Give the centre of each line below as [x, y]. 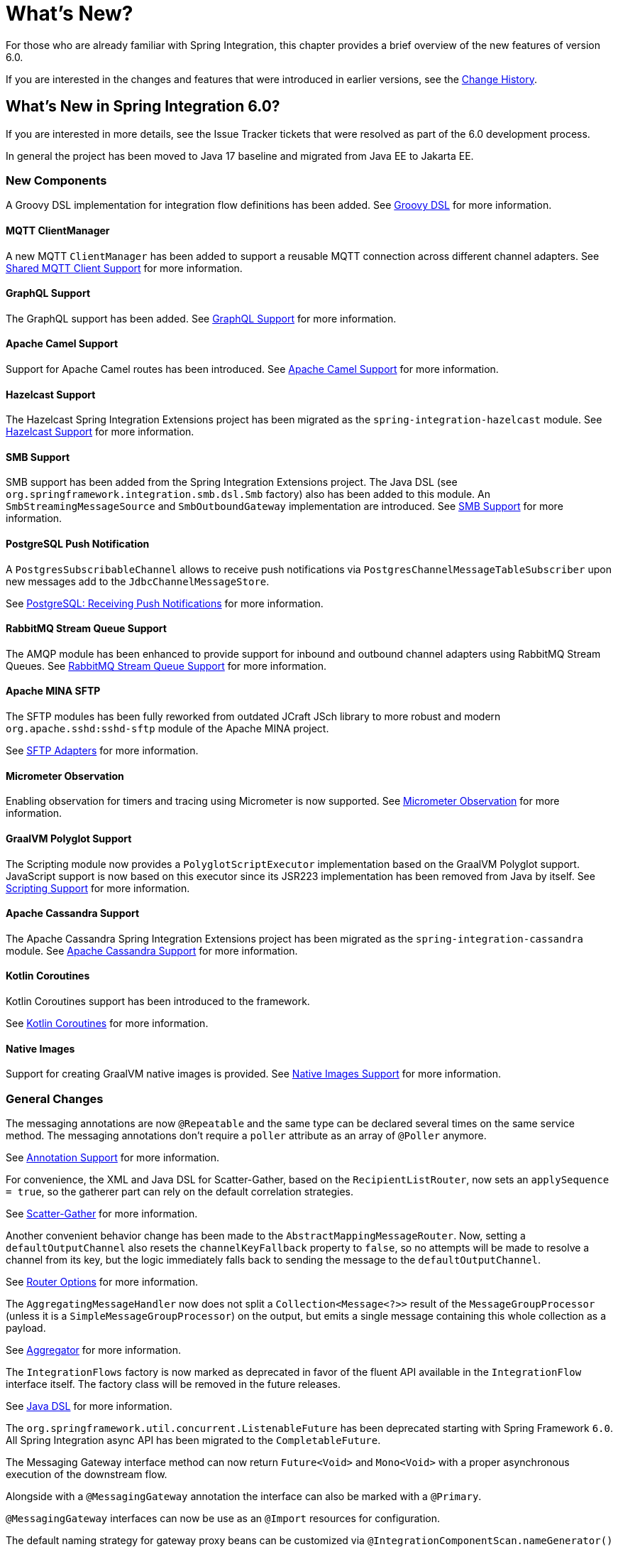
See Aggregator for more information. [94, 1350]
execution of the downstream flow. [87, 1474]
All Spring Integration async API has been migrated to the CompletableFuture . [193, 1440]
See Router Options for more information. [102, 1281]
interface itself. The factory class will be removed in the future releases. [173, 1384]
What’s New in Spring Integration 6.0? [143, 107]
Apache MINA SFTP [53, 691]
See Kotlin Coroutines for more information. [107, 1023]
